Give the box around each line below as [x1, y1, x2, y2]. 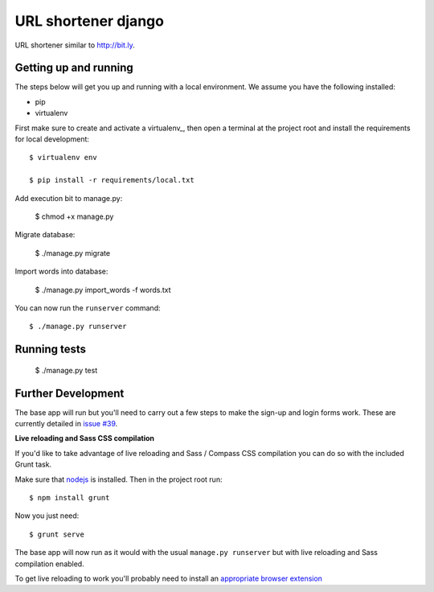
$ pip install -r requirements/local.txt [29, 175, 194, 185]
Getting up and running [14, 61, 133, 75]
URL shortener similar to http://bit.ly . [14, 40, 136, 50]
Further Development [14, 386, 125, 400]
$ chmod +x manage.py [35, 212, 114, 221]
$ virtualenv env [29, 153, 97, 162]
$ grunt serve [29, 529, 84, 539]
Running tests [14, 343, 87, 356]
